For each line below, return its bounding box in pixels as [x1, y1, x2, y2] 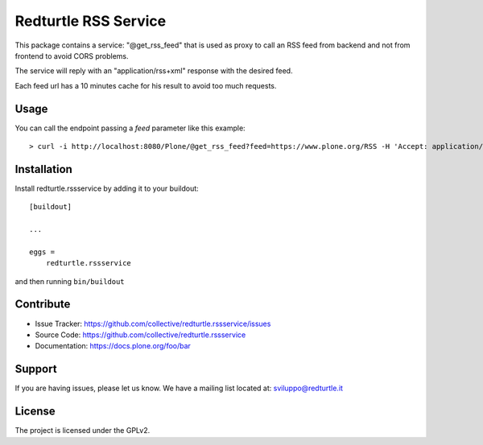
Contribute [14, 298, 71, 311]
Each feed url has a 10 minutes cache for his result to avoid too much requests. [14, 80, 277, 90]
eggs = [29, 247, 56, 257]
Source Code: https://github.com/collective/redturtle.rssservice [35, 330, 246, 340]
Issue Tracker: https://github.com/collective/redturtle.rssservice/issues [35, 319, 271, 328]
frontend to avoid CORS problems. [14, 51, 129, 60]
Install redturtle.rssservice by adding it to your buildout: [14, 183, 199, 193]
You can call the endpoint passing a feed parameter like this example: [14, 123, 246, 133]
